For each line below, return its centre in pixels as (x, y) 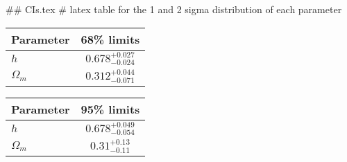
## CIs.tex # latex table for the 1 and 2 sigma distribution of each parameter (174, 9)
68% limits (110, 39)
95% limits (110, 109)
